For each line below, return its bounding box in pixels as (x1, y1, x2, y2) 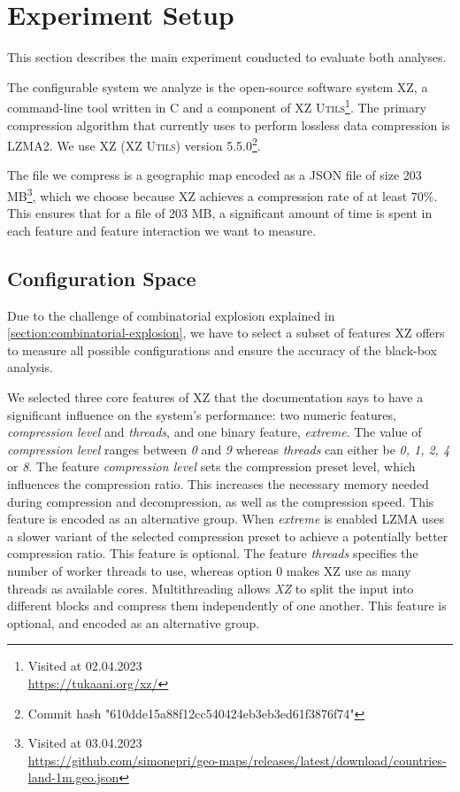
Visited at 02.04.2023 (27, 656, 142, 675)
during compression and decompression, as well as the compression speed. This (7, 492, 434, 510)
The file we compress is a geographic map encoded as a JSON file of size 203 (7, 166, 422, 184)
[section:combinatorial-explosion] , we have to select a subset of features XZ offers (7, 323, 445, 342)
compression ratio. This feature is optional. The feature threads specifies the (7, 544, 418, 563)
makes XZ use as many (286, 561, 411, 579)
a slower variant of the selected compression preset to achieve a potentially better (7, 526, 448, 545)
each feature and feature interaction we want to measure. (7, 221, 317, 239)
